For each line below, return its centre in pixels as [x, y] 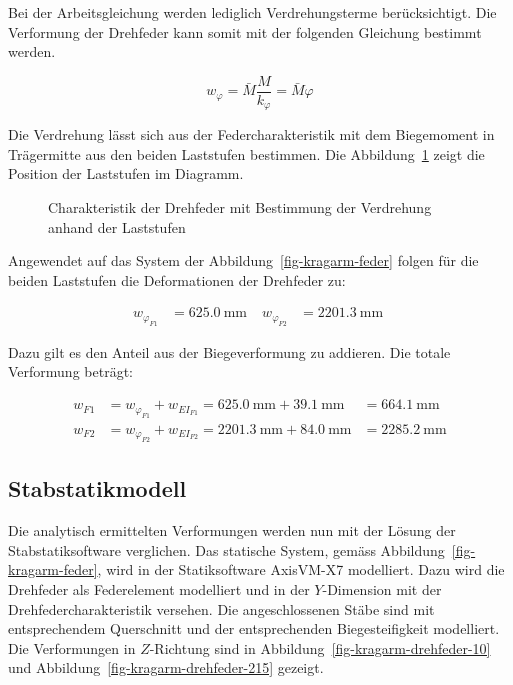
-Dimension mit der [382, 588]
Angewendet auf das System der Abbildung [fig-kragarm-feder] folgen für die [243, 260]
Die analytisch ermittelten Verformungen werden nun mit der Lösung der [232, 530]
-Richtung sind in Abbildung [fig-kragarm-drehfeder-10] [320, 647]
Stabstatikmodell [97, 488]
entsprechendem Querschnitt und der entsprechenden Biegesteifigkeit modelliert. [254, 628]
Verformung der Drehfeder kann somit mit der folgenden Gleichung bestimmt [245, 31]
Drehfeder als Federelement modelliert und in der [159, 588]
